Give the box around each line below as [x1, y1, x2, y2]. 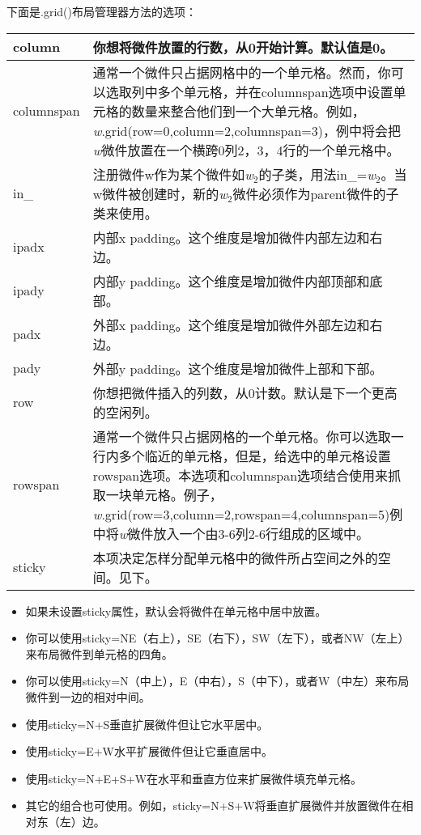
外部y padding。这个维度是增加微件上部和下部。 [92, 358, 383, 378]
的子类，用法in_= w [258, 164, 376, 184]
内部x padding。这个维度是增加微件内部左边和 [92, 227, 370, 247]
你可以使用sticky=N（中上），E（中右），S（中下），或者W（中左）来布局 [25, 672, 410, 689]
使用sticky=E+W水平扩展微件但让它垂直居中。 [25, 743, 273, 760]
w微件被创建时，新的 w [92, 184, 228, 203]
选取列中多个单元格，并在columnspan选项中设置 [105, 82, 393, 101]
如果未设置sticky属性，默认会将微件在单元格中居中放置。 [25, 602, 327, 619]
